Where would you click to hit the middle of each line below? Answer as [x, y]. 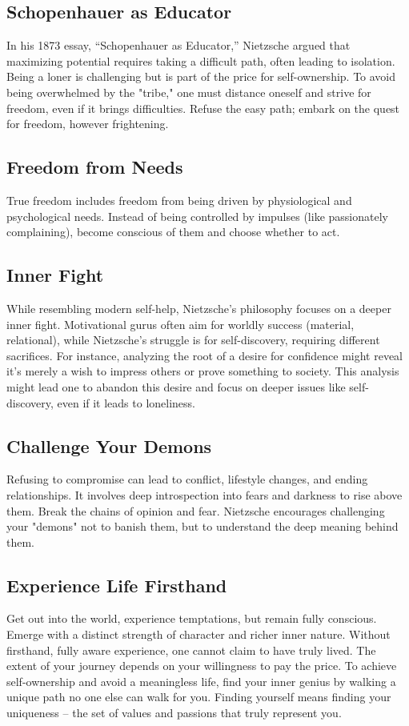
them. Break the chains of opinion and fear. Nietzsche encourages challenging [196, 510]
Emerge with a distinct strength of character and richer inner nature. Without [198, 634]
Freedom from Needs [95, 167]
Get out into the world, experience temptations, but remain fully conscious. [192, 618]
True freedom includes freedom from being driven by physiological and [179, 200]
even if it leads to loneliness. [126, 402]
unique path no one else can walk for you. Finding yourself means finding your [199, 697]
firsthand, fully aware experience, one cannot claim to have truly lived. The [191, 650]
